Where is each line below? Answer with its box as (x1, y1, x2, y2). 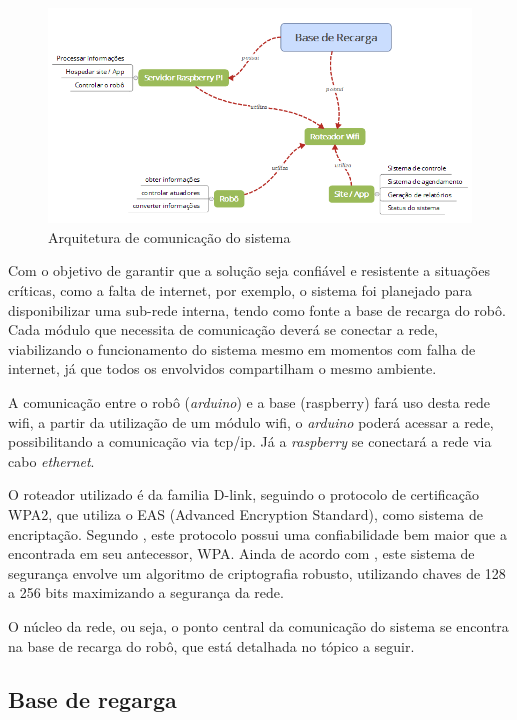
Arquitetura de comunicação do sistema (48, 226, 291, 247)
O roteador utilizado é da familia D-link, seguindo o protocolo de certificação (8, 484, 480, 505)
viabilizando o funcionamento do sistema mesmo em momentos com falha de (8, 338, 476, 359)
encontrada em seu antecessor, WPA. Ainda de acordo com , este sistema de (8, 543, 475, 564)
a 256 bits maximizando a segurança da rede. (8, 582, 284, 603)
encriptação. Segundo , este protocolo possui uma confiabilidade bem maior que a (8, 523, 507, 544)
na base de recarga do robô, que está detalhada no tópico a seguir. (8, 635, 415, 656)
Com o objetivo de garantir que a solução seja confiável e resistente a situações (8, 260, 490, 281)
